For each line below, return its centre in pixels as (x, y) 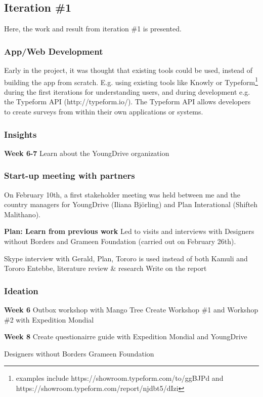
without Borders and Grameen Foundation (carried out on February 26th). (120, 241)
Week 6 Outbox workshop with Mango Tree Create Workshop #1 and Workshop (131, 310)
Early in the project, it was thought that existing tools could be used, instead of (128, 70)
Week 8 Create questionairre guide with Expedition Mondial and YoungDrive (126, 336)
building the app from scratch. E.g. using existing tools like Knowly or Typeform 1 (131, 81)
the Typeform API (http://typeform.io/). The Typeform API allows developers (127, 102)
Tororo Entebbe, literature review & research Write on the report (105, 268)
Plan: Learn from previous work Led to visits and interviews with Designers (129, 231)
